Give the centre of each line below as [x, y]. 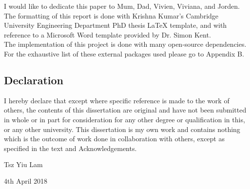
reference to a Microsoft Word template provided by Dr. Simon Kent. [107, 34]
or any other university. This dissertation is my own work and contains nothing [122, 129]
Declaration [34, 80]
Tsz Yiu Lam [23, 164]
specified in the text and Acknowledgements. [70, 148]
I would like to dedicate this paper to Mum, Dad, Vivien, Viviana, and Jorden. [122, 6]
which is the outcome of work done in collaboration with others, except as [114, 139]
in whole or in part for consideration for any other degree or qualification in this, [125, 119]
